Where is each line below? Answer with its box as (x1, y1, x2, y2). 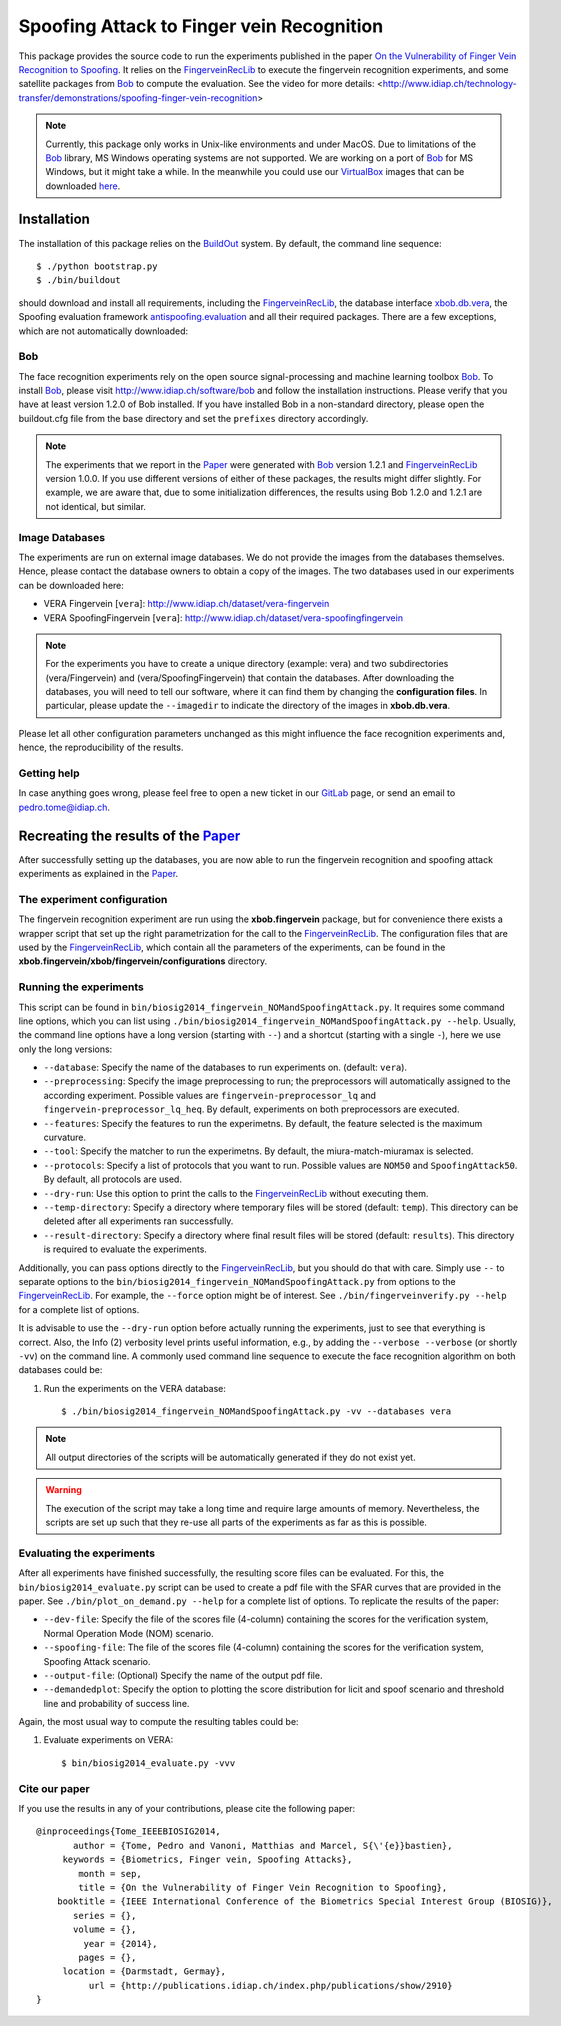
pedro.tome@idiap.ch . (18, 801, 110, 813)
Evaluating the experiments (18, 1546, 155, 1560)
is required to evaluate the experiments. (43, 1243, 207, 1255)
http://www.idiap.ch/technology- (382, 78, 517, 90)
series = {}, (73, 1910, 137, 1921)
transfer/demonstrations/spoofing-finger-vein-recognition (18, 91, 258, 104)
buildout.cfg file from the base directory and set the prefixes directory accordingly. (18, 412, 369, 424)
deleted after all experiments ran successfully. (43, 1215, 234, 1227)
